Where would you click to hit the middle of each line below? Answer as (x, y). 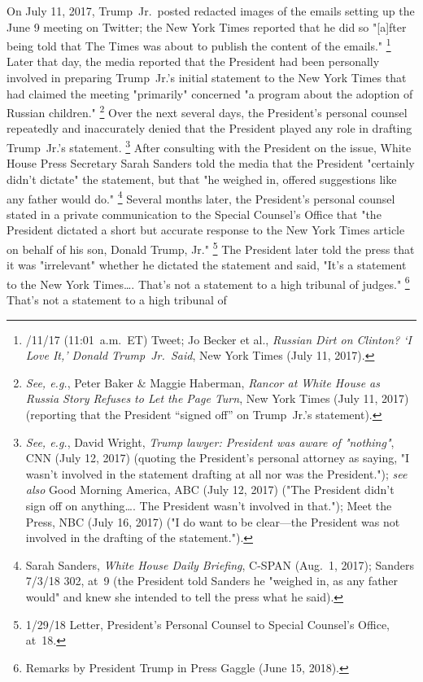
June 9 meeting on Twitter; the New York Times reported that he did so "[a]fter (207, 26)
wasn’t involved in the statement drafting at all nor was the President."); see (216, 473)
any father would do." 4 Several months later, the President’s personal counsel (201, 197)
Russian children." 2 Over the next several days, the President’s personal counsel (207, 111)
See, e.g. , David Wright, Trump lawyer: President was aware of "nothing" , (210, 442)
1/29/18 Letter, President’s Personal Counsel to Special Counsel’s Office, (207, 624)
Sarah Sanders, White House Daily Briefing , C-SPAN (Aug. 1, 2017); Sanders (220, 564)
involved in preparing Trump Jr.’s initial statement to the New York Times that (207, 78)
